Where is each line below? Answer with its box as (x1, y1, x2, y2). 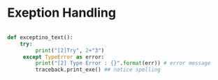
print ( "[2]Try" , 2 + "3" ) (35, 47, 105, 54)
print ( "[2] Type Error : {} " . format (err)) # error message (35, 60, 211, 67)
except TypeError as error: (22, 54, 105, 61)
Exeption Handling (7, 5, 117, 21)
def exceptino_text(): (7, 33, 73, 41)
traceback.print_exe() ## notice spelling (35, 66, 161, 74)
